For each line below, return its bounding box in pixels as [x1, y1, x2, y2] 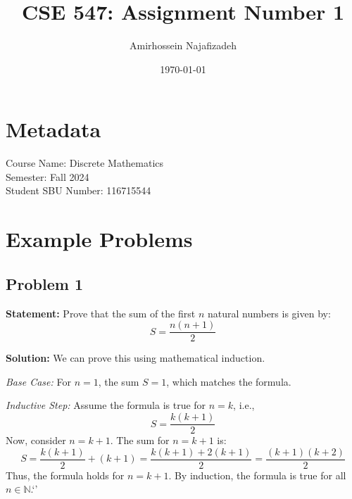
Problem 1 [6, 272, 83, 294]
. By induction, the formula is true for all [168, 467, 346, 482]
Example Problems [6, 225, 193, 253]
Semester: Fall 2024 [6, 169, 89, 184]
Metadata [6, 115, 101, 144]
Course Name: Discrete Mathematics [6, 156, 164, 170]
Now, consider [6, 433, 66, 448]
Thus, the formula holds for [6, 467, 125, 482]
